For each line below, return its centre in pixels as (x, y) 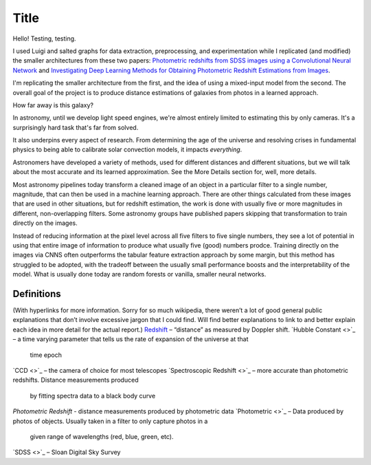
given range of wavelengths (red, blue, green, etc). (102, 436)
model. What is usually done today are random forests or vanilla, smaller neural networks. (139, 274)
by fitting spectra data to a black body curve (93, 396)
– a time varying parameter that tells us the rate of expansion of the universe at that (131, 339)
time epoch (46, 355)
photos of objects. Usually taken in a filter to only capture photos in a (110, 421)
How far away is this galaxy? (53, 105)
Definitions (37, 293)
